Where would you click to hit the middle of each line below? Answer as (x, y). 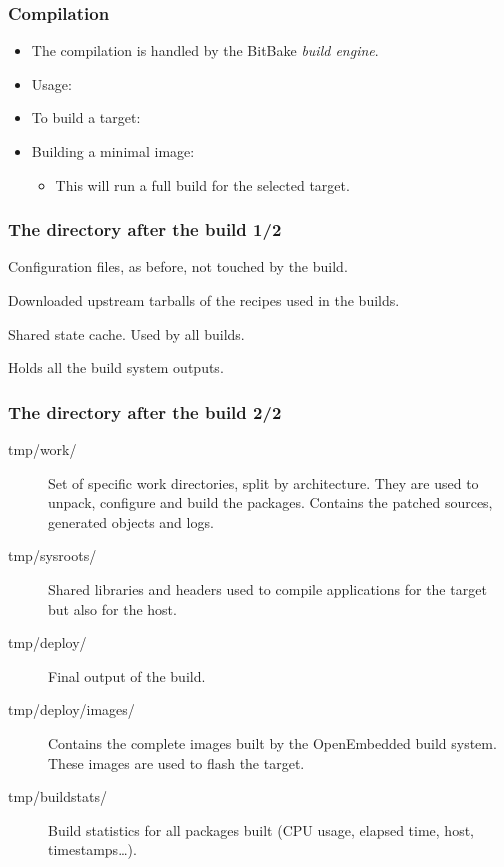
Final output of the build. (127, 675)
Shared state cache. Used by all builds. (126, 333)
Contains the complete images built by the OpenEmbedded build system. (272, 742)
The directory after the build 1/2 (145, 229)
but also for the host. (112, 608)
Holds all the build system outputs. (116, 367)
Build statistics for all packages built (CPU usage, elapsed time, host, (261, 829)
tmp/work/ (42, 449)
